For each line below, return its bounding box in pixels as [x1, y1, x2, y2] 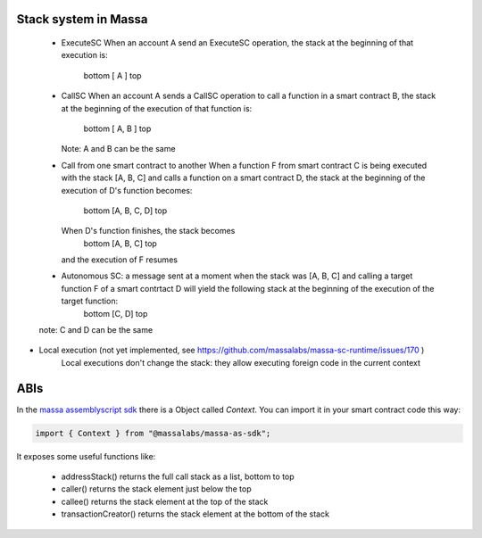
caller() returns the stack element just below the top [61, 484, 252, 494]
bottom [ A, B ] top [83, 123, 152, 134]
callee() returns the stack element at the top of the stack [61, 496, 269, 507]
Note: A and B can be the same [61, 144, 176, 154]
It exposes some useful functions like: [16, 451, 156, 461]
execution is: [61, 50, 109, 61]
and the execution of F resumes [61, 254, 179, 265]
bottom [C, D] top [83, 308, 148, 319]
